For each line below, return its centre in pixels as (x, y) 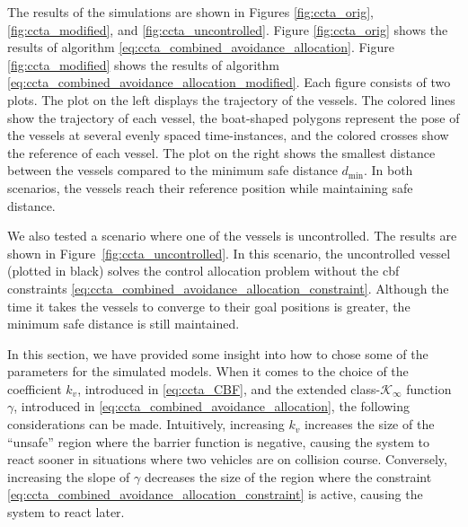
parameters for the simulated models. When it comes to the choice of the (208, 371)
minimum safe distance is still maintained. (124, 324)
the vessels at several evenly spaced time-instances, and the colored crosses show (228, 135)
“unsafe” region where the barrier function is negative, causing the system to (218, 441)
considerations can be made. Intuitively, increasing (146, 424)
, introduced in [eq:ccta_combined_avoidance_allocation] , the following (212, 406)
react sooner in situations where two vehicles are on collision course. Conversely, (227, 459)
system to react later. (66, 512)
